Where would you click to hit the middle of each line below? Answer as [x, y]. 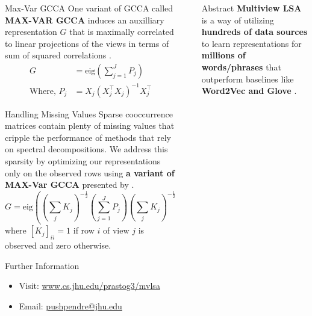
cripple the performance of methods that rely [88, 137]
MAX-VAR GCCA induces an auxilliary [85, 20]
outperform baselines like [248, 79]
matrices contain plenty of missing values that [90, 125]
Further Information [42, 265]
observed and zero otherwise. [58, 245]
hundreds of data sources [254, 32]
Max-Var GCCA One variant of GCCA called [89, 8]
